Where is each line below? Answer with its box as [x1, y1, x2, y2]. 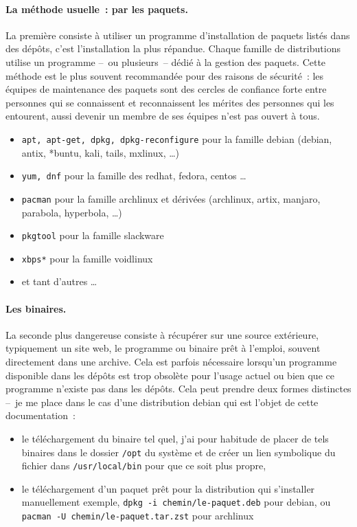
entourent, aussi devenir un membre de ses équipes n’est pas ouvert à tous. [5, 109, 320, 123]
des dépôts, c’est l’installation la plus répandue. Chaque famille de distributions [5, 41, 341, 56]
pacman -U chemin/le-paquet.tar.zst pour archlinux [21, 508, 254, 523]
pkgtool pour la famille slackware [21, 228, 164, 243]
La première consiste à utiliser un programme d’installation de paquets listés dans [5, 27, 350, 42]
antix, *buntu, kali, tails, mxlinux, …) [21, 145, 180, 159]
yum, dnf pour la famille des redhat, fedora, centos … [21, 168, 246, 183]
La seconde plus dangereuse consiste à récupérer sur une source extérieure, [5, 327, 319, 341]
